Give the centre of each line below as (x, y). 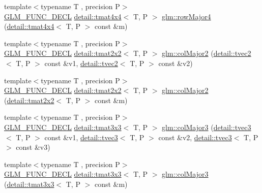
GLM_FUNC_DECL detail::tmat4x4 (63, 16)
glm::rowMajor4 (186, 16)
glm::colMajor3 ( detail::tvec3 (207, 127)
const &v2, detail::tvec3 (195, 137)
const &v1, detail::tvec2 (81, 63)
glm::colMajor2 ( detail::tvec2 (207, 53)
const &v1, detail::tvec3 (81, 137)
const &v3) (33, 147)
